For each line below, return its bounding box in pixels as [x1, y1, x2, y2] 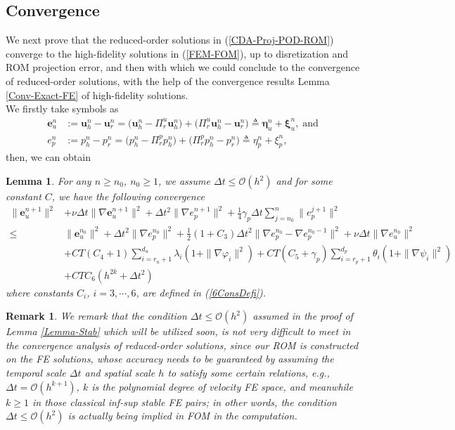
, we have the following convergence [51, 189, 205, 204]
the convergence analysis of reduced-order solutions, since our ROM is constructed [6, 337, 359, 352]
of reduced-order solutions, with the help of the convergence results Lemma [6, 73, 330, 88]
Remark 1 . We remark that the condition [6, 308, 187, 323]
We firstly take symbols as [6, 101, 119, 116]
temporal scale [6, 365, 66, 379]
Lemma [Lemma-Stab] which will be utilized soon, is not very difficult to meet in [6, 324, 351, 339]
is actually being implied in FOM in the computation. [68, 408, 297, 423]
